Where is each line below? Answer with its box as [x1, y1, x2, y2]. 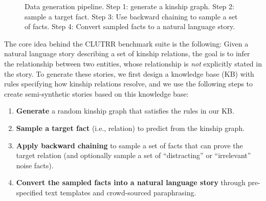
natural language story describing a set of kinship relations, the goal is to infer [4, 48, 250, 59]
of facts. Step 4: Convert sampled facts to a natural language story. [25, 21, 235, 32]
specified [16, 187, 43, 197]
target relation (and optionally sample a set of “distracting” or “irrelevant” [16, 150, 251, 161]
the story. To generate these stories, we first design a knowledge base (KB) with [4, 68, 254, 79]
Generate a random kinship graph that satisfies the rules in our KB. [16, 105, 234, 116]
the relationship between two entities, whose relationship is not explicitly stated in [4, 58, 262, 69]
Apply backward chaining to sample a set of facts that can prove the [16, 140, 243, 150]
